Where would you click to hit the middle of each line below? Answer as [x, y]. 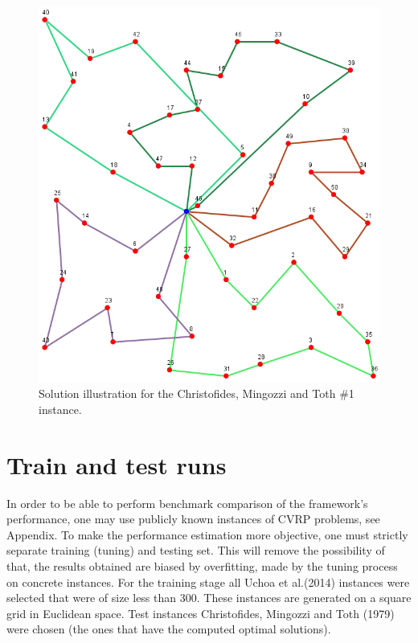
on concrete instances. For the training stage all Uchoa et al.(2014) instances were [208, 582]
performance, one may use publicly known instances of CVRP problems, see [193, 519]
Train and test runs [117, 464]
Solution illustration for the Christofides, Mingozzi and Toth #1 [197, 393]
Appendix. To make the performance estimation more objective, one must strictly [207, 534]
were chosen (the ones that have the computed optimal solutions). [169, 629]
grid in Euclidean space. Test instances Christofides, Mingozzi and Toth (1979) [201, 613]
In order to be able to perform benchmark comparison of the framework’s [187, 503]
